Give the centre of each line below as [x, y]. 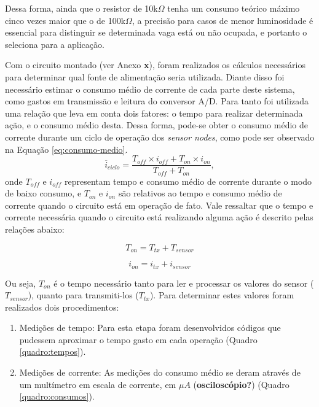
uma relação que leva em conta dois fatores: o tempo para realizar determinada [154, 113]
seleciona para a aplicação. [55, 44]
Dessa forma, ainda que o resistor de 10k [81, 8]
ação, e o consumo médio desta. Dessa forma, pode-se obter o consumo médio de [156, 125]
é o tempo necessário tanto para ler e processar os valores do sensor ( [184, 283]
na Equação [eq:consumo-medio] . [66, 149]
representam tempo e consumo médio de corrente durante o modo [188, 181]
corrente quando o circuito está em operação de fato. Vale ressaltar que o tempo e [159, 205]
